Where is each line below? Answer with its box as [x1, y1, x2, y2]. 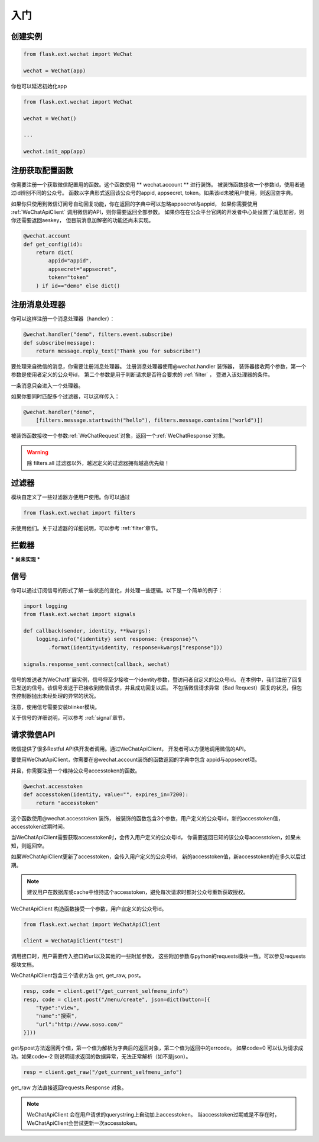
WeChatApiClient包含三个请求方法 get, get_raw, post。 [11, 972, 144, 979]
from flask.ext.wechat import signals [23, 611, 136, 618]
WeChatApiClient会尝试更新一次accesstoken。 [27, 1119, 141, 1127]
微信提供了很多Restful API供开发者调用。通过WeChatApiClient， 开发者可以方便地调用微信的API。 [11, 745, 249, 752]
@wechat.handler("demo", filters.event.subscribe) [23, 331, 174, 338]
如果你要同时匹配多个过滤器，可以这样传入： [11, 393, 120, 400]
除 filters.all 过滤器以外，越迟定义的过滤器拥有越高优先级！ [27, 460, 170, 467]
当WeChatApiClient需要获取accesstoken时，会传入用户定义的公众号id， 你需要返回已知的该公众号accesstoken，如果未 [11, 834, 301, 841]
